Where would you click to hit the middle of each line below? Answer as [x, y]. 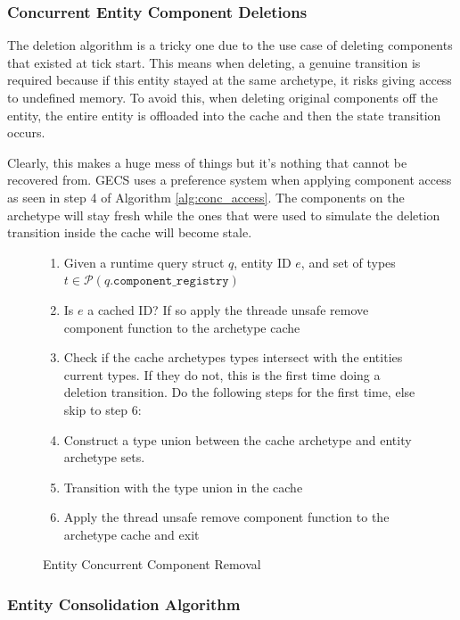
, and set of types [348, 262]
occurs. [26, 132]
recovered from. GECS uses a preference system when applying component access [230, 180]
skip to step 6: [103, 409]
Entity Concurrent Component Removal [152, 564]
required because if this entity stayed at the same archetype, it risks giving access [230, 80]
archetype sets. [104, 457]
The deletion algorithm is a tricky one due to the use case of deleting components [230, 45]
